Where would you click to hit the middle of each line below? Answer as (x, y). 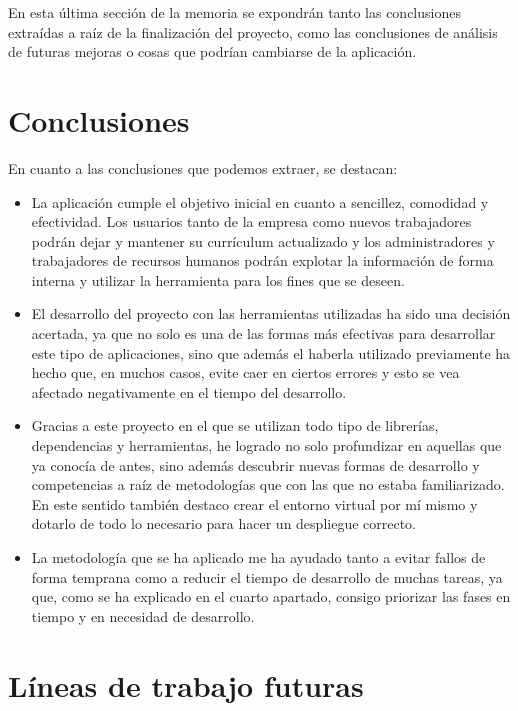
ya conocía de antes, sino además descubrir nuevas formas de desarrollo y (255, 464)
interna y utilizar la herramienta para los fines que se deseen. (218, 279)
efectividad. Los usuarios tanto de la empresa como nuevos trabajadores (251, 221)
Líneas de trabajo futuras (186, 684)
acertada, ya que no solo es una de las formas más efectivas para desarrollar (263, 333)
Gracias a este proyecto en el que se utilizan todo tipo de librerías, (235, 425)
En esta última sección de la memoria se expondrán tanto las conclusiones (234, 12)
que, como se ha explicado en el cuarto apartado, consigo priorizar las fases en (271, 596)
